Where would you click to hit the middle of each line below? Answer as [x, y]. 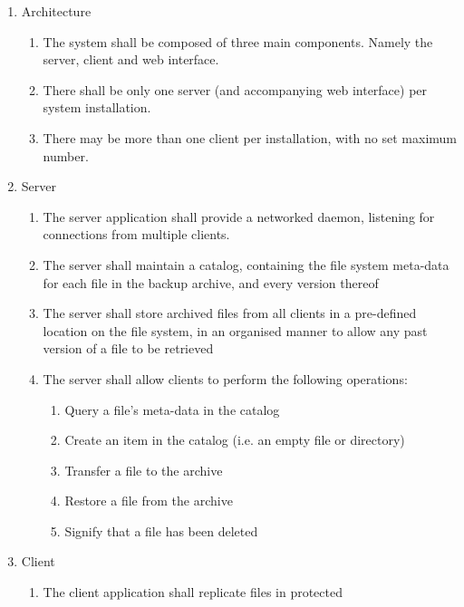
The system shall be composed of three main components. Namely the [238, 41]
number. [66, 155]
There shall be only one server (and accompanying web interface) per [235, 89]
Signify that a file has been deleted [161, 530]
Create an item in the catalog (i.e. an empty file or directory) [235, 440]
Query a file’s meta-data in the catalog [172, 409]
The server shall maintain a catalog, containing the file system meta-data [246, 264]
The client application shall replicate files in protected [193, 592]
